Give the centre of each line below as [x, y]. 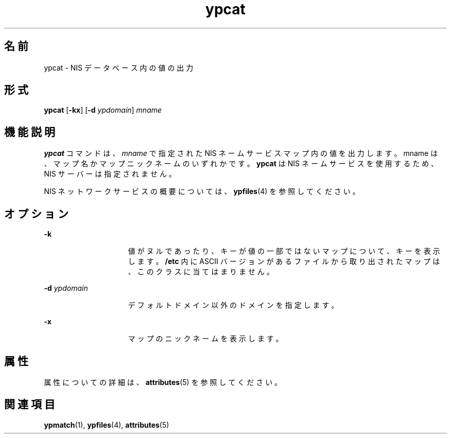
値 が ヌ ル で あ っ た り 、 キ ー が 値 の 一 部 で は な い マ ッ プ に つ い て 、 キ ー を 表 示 [284, 251]
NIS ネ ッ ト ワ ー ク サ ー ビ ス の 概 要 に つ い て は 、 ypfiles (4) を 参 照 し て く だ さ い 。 [202, 191]
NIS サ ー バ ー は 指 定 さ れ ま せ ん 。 [110, 174]
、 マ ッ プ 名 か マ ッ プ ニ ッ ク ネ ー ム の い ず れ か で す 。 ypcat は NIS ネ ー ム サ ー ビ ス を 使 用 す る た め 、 [241, 164]
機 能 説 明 [30, 132]
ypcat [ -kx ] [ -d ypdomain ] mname [103, 110]
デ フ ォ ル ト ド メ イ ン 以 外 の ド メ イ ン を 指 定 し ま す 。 [233, 305]
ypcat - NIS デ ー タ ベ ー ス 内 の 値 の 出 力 [119, 67]
